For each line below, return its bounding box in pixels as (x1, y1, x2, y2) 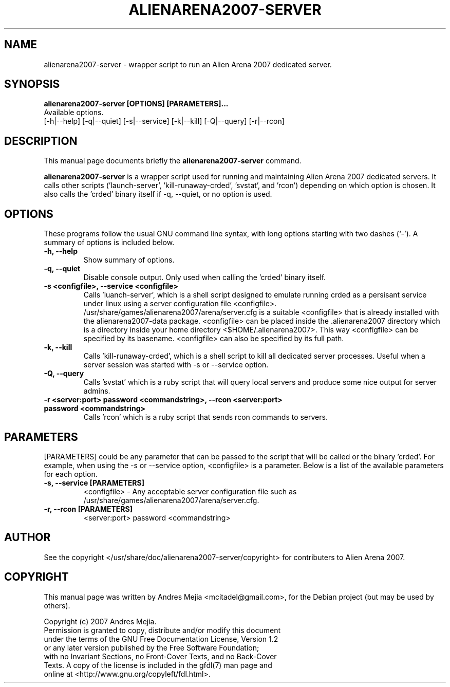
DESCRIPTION (4, 134, 78, 147)
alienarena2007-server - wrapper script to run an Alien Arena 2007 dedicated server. (44, 60, 332, 69)
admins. (83, 386, 110, 396)
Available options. (44, 108, 104, 117)
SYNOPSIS (4, 78, 60, 91)
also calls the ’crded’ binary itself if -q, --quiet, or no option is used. (44, 190, 272, 199)
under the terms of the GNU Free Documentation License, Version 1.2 (44, 634, 278, 643)
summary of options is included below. (44, 238, 175, 247)
